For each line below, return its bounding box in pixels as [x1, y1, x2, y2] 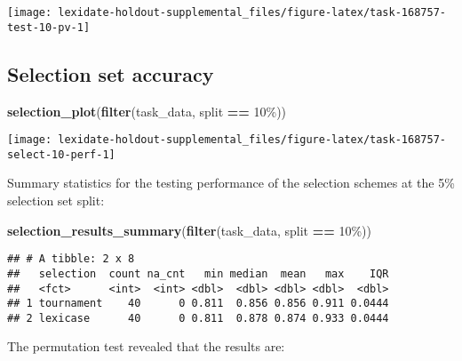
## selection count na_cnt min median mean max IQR [7, 267, 389, 280]
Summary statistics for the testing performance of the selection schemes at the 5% [7, 173, 455, 192]
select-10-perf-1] [7, 148, 115, 161]
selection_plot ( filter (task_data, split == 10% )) [7, 101, 287, 120]
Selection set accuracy [7, 60, 214, 87]
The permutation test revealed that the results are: [7, 337, 285, 356]
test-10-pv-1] [7, 20, 91, 34]
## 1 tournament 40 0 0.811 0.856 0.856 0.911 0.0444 [7, 297, 389, 310]
